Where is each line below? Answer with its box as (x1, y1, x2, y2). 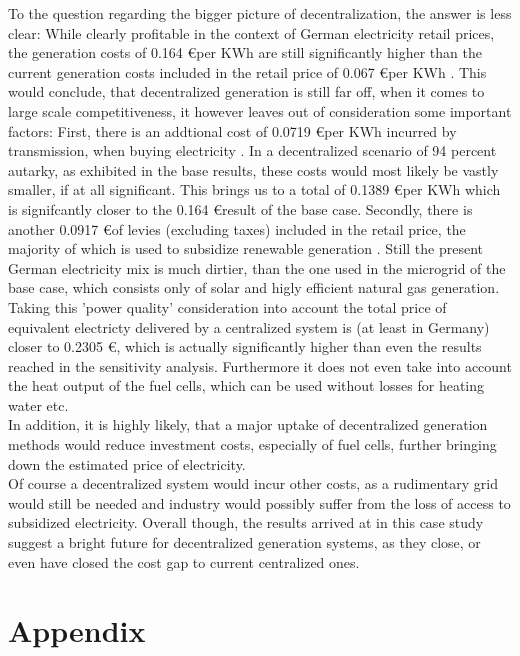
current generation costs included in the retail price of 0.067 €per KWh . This (8, 61, 487, 82)
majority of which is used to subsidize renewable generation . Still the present (8, 238, 483, 259)
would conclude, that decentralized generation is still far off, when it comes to (8, 81, 485, 102)
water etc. (8, 394, 69, 415)
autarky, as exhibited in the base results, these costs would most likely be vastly (8, 159, 499, 180)
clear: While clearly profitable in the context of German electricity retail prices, (8, 22, 495, 43)
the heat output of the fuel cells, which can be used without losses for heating (8, 375, 485, 396)
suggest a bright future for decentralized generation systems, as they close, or (8, 532, 481, 553)
